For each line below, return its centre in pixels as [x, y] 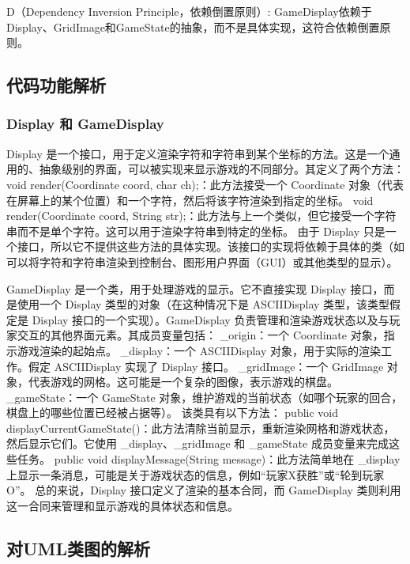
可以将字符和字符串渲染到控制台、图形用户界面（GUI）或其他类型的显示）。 [202, 261]
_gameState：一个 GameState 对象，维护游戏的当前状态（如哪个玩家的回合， [205, 397]
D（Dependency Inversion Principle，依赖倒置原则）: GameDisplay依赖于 [189, 11]
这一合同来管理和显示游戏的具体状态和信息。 [122, 505]
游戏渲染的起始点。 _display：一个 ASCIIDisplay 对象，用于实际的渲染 [199, 350]
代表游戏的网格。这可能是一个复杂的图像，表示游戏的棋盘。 [183, 382]
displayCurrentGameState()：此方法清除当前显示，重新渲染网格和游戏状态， [201, 428]
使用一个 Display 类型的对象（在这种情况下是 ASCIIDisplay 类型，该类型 [203, 304]
